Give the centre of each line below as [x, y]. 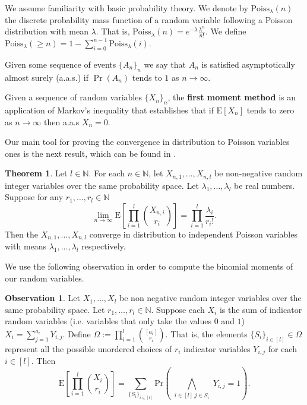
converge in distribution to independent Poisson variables [193, 234]
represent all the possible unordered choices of [88, 349]
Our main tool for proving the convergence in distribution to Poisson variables [147, 142]
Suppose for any [34, 197]
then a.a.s [61, 121]
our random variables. [45, 278]
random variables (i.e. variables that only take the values [108, 321]
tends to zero [270, 110]
